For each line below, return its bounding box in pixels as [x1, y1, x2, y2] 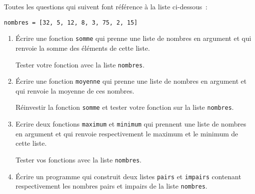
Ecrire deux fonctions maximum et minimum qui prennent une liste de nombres [15, 119, 246, 129]
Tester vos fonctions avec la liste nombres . [15, 154, 142, 164]
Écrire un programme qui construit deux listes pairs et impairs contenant [15, 171, 241, 181]
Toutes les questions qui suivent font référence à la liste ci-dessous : [4, 1, 208, 11]
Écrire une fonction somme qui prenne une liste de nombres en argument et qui [15, 33, 252, 43]
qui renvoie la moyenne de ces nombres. [15, 85, 135, 96]
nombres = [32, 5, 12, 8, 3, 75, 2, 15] [4, 19, 138, 26]
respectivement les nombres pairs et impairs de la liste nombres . [15, 181, 207, 191]
